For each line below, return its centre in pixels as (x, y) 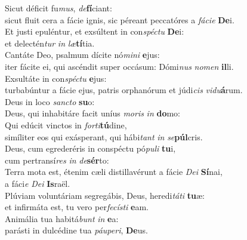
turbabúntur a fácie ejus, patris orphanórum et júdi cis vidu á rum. (124, 90)
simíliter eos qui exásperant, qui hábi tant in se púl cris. (104, 136)
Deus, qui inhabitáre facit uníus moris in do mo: (92, 113)
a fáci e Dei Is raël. (38, 183)
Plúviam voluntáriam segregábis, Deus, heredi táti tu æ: (105, 195)
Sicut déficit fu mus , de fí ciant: (58, 8)
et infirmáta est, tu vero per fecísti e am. (77, 207)
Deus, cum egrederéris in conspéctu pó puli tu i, (90, 148)
